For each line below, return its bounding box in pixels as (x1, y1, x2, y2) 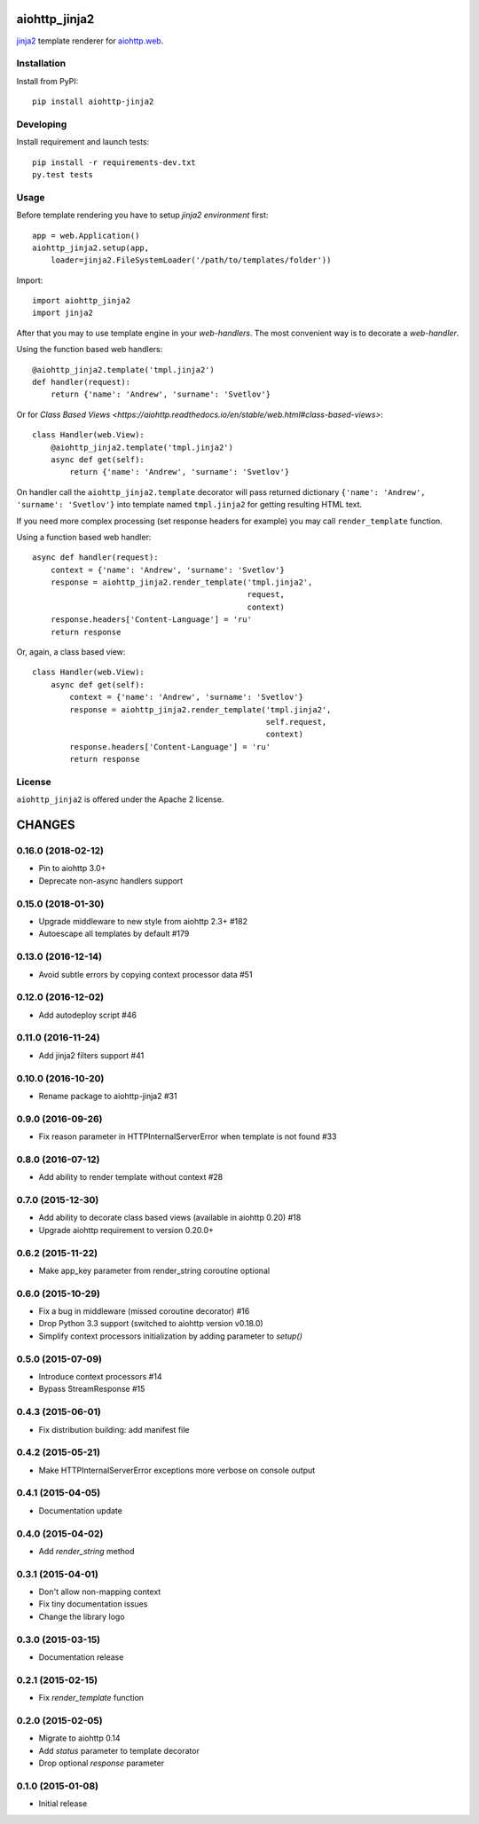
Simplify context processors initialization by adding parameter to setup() (38, 1331, 303, 1341)
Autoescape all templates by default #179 (38, 928, 190, 940)
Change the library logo (38, 1611, 125, 1622)
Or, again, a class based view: (16, 647, 126, 657)
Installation (16, 58, 67, 70)
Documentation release (38, 1651, 124, 1663)
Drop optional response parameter (38, 1757, 164, 1769)
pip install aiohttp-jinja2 (32, 97, 154, 106)
